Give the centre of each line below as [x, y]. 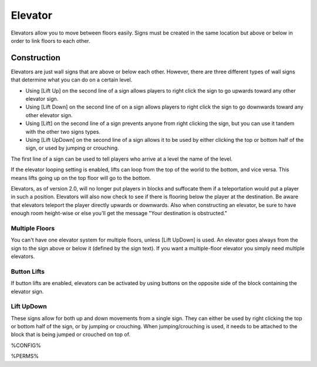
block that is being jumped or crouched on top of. [71, 335]
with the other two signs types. [63, 131]
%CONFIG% [26, 345]
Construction [36, 58]
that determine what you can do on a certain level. [72, 80]
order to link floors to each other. [50, 40]
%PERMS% [25, 356]
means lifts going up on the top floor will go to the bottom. [81, 178]
